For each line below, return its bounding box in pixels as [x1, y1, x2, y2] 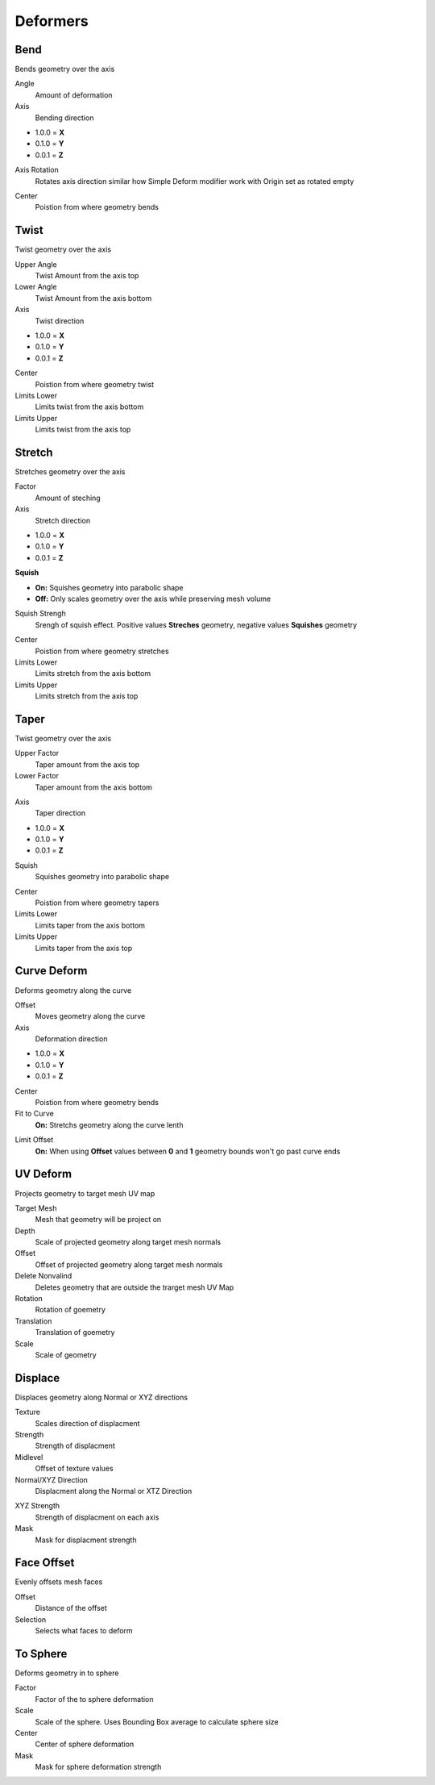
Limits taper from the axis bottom [35, 920, 145, 930]
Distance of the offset [35, 1604, 108, 1613]
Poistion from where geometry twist [35, 379, 155, 389]
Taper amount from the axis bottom [35, 782, 153, 792]
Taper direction [35, 808, 86, 818]
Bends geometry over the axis [14, 65, 115, 74]
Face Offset [14, 1556, 75, 1570]
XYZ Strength [14, 1501, 60, 1511]
